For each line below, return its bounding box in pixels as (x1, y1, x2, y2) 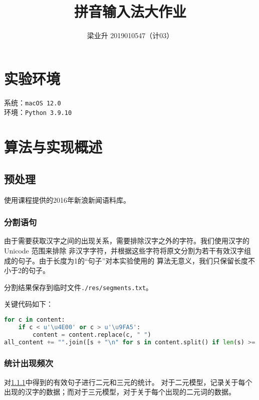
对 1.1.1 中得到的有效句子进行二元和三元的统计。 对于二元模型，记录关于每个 (4, 376, 252, 387)
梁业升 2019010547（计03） (87, 30, 174, 41)
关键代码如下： (4, 299, 53, 309)
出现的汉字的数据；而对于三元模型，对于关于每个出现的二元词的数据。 (4, 386, 235, 397)
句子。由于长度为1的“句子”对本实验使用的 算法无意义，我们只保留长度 (18, 255, 248, 265)
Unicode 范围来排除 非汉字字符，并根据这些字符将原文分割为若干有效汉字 (4, 245, 244, 255)
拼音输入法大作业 (74, 1, 186, 22)
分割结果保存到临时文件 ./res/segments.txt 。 (4, 282, 153, 292)
